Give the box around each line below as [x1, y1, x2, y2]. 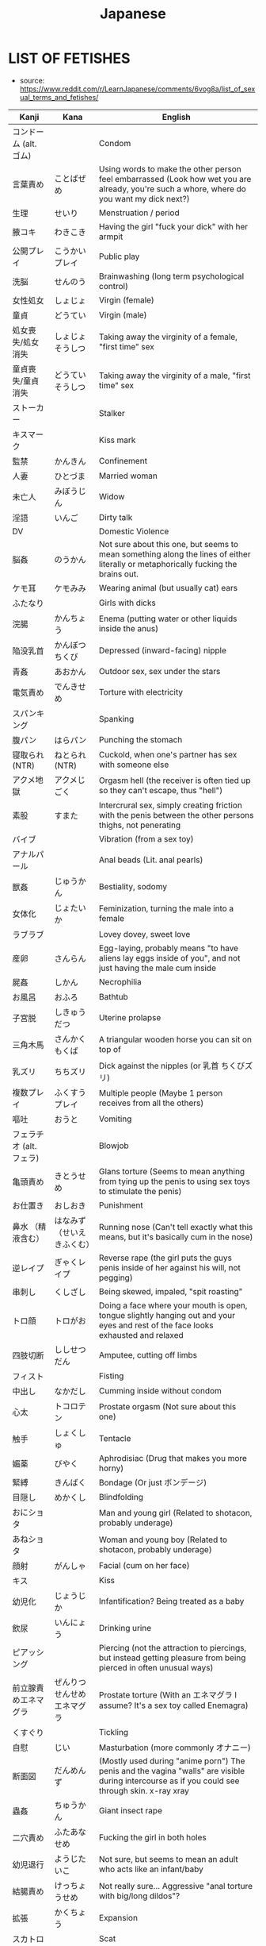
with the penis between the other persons [98, 809, 254, 820]
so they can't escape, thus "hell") [98, 784, 223, 796]
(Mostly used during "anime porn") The [98, 1755, 245, 1767]
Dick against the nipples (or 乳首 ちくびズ [98, 1060, 253, 1071]
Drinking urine [98, 1622, 152, 1633]
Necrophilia [98, 976, 142, 987]
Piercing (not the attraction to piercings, [98, 1642, 247, 1653]
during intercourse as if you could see [98, 1775, 240, 1786]
